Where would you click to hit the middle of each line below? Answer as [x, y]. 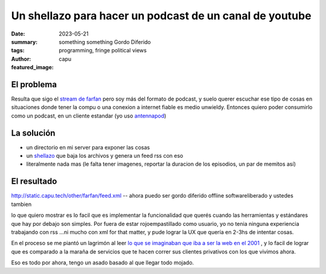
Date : [18, 34]
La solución [33, 133]
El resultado [34, 182]
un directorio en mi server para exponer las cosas [88, 147]
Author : [21, 59]
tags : [18, 51]
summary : [24, 42]
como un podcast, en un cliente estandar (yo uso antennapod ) [89, 116]
